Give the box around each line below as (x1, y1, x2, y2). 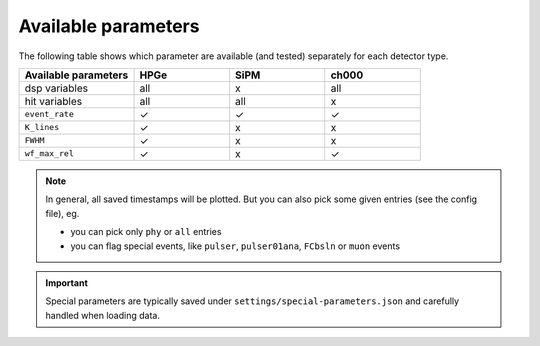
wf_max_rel (24, 148, 75, 159)
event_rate (24, 109, 75, 120)
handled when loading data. (45, 309, 160, 321)
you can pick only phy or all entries (70, 226, 222, 238)
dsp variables (24, 81, 89, 95)
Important (45, 276, 89, 289)
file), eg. (45, 207, 80, 219)
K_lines (24, 122, 60, 133)
